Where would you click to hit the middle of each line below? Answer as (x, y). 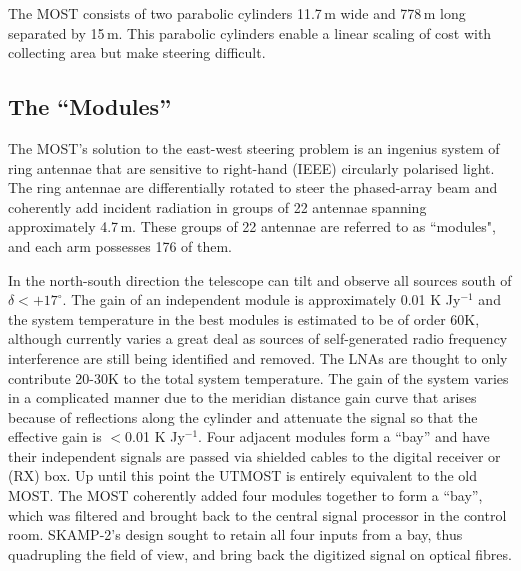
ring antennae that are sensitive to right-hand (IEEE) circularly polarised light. (251, 167)
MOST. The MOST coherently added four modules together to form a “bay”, (245, 495)
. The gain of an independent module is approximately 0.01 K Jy (261, 299)
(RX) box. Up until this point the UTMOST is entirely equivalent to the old (243, 475)
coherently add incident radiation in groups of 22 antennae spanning (217, 206)
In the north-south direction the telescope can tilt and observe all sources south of (260, 279)
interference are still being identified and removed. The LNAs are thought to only (258, 357)
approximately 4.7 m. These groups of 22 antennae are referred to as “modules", (252, 226)
